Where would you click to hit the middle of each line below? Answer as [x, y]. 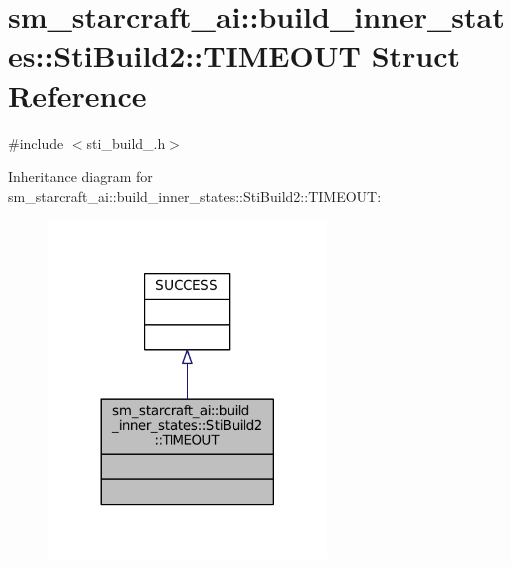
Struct [416, 55]
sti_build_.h [126, 142]
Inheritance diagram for [80, 176]
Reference [77, 94]
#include [36, 142]
